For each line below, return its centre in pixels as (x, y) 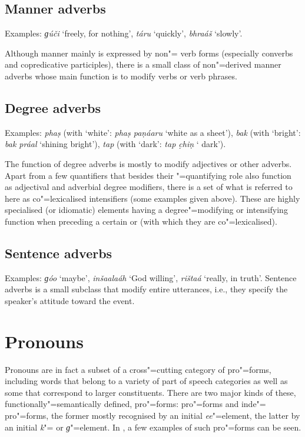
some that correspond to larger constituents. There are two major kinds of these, (150, 392)
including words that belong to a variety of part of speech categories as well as (146, 381)
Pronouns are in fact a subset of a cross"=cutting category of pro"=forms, (138, 369)
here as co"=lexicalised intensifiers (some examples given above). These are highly (152, 198)
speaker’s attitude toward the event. (70, 300)
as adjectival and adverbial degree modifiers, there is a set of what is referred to (149, 187)
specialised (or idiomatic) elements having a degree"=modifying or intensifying (146, 210)
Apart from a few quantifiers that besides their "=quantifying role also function (148, 175)
